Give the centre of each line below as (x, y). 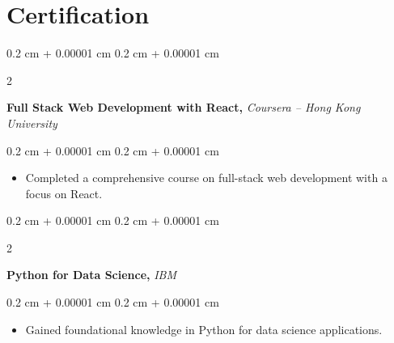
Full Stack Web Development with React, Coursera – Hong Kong (184, 107)
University (32, 123)
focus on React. (64, 193)
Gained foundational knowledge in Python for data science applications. (204, 329)
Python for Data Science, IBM (92, 275)
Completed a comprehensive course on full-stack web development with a (206, 178)
